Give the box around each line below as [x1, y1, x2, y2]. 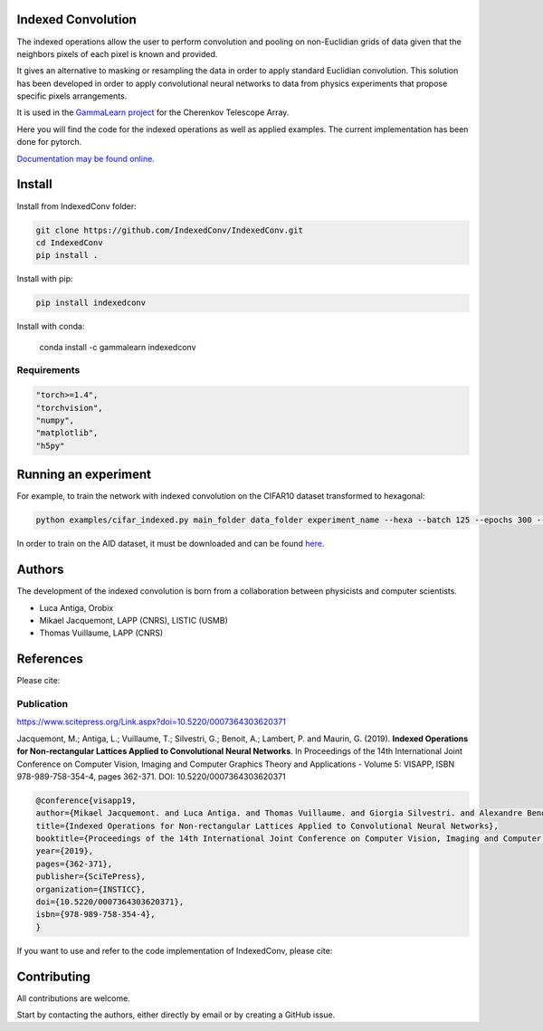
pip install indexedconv [35, 298, 147, 308]
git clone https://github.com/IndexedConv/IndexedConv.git [35, 224, 303, 235]
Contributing [16, 969, 90, 984]
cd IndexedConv [35, 237, 103, 248]
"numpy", [35, 415, 75, 425]
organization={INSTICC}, [35, 883, 147, 894]
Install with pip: [16, 273, 73, 284]
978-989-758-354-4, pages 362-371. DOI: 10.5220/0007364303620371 [16, 770, 286, 782]
